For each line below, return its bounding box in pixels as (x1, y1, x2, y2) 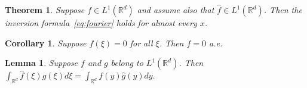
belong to (110, 56, 143, 69)
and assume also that (137, 4, 214, 15)
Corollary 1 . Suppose (5, 36, 87, 49)
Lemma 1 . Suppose (5, 56, 78, 69)
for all (130, 36, 153, 49)
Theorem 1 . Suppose (5, 4, 85, 15)
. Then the (263, 4, 302, 15)
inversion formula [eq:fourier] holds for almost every (5, 17, 197, 29)
